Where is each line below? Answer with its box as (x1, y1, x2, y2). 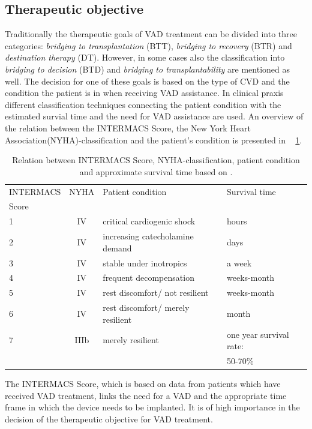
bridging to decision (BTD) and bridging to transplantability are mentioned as (5, 62, 290, 75)
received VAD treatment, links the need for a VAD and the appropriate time (5, 389, 287, 401)
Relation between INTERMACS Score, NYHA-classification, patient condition (12, 154, 300, 166)
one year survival (227, 328, 289, 340)
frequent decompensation (103, 271, 194, 284)
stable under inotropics (103, 256, 187, 269)
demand (103, 241, 132, 254)
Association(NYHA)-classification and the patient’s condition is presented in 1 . (5, 133, 302, 146)
